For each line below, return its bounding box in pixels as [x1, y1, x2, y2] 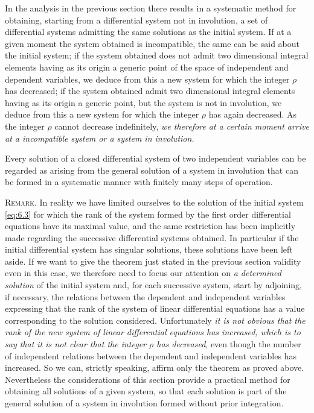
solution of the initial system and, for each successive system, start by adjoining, [5, 279, 302, 291]
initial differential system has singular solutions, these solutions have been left [5, 243, 293, 256]
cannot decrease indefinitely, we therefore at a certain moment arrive [54, 119, 309, 132]
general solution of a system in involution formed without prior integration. [5, 397, 284, 409]
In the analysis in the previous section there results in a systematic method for [5, 2, 296, 14]
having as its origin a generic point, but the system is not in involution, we [5, 96, 282, 109]
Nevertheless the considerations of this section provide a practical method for [5, 373, 290, 385]
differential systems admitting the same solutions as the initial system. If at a [5, 25, 292, 38]
